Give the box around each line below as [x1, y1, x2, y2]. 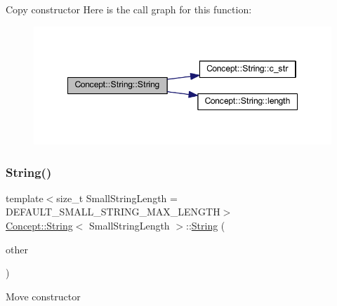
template [6, 190, 44, 205]
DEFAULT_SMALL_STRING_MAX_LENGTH [6, 204, 220, 219]
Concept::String [6, 218, 73, 233]
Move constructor [6, 288, 81, 303]
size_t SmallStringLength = [56, 190, 178, 205]
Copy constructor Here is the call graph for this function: [6, 2, 252, 16]
